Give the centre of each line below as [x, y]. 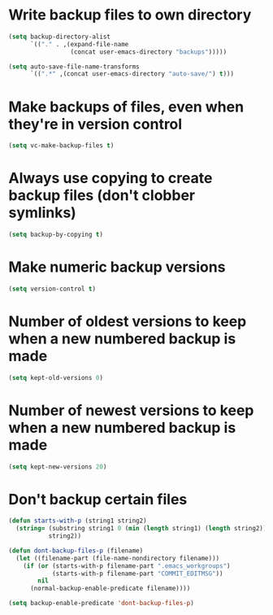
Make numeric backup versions [117, 267]
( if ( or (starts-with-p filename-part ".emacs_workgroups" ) [127, 566]
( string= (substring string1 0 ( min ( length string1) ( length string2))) [143, 529]
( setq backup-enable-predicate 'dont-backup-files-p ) [102, 604]
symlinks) [43, 213]
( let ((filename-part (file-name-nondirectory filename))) [118, 558]
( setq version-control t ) [52, 289]
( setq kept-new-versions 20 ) [58, 467]
